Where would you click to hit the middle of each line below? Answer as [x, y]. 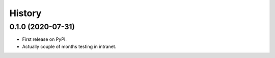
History [25, 13]
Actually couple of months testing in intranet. [69, 46]
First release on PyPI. [45, 39]
